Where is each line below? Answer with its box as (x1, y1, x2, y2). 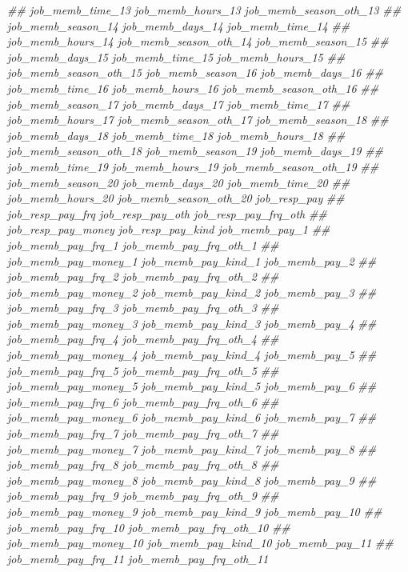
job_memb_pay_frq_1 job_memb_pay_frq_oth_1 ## (7, 236, 279, 253)
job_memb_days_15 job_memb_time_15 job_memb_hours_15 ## (7, 48, 346, 65)
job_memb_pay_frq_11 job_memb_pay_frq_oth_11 (7, 550, 269, 566)
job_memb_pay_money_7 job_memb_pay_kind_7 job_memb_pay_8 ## (7, 440, 377, 457)
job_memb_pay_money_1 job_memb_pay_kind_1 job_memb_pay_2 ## (7, 252, 377, 269)
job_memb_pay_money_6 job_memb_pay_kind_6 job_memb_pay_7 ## (7, 409, 377, 426)
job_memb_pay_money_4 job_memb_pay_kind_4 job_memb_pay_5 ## (7, 346, 377, 363)
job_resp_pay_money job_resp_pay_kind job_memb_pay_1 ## (7, 221, 330, 238)
